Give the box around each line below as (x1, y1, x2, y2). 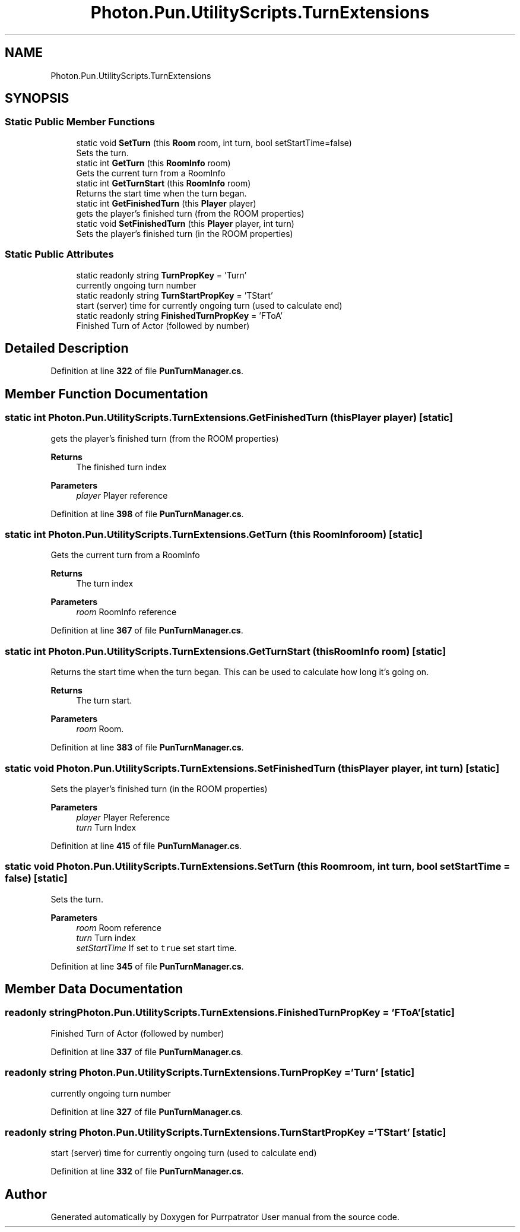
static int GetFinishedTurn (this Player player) (76, 198, 256, 208)
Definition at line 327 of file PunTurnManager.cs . (50, 1106, 243, 1117)
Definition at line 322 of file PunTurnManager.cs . (50, 366, 244, 376)
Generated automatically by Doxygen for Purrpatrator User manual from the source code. (50, 1212, 399, 1223)
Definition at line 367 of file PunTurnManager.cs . (50, 625, 243, 636)
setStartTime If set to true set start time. (76, 942, 237, 953)
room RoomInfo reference (76, 607, 177, 617)
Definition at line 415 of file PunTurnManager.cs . (50, 840, 242, 851)
